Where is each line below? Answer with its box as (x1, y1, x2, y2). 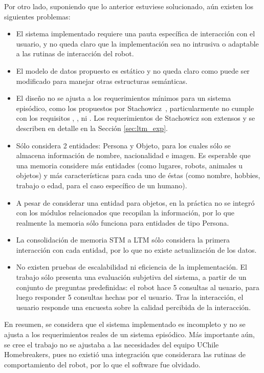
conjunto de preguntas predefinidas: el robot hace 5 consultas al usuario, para (16, 281, 259, 292)
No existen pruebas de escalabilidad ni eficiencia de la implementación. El (16, 261, 247, 272)
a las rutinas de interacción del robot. (16, 48, 134, 59)
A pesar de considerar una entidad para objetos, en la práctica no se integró (16, 197, 255, 208)
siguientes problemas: (4, 11, 71, 21)
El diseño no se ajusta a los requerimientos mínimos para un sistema (16, 93, 231, 103)
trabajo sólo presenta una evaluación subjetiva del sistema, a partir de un (16, 272, 247, 282)
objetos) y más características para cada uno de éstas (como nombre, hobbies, (16, 170, 260, 181)
